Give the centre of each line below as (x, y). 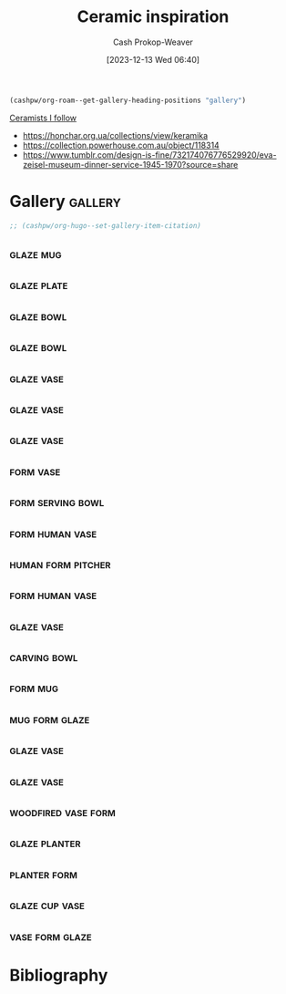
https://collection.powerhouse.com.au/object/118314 (121, 145)
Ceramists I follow (43, 118)
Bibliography (59, 975)
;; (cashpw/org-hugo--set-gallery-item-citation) (106, 225)
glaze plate (39, 285)
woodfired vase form (63, 812)
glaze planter (45, 843)
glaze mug (36, 254)
